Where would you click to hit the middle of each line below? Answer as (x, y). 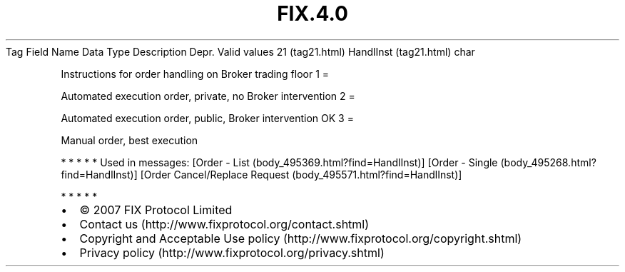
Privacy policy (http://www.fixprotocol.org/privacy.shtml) (232, 252)
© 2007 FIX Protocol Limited (156, 210)
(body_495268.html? (548, 162)
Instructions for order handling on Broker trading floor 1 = (195, 74)
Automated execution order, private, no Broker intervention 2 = (208, 96)
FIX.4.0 (312, 14)
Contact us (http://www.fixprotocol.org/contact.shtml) (224, 224)
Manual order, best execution (129, 140)
